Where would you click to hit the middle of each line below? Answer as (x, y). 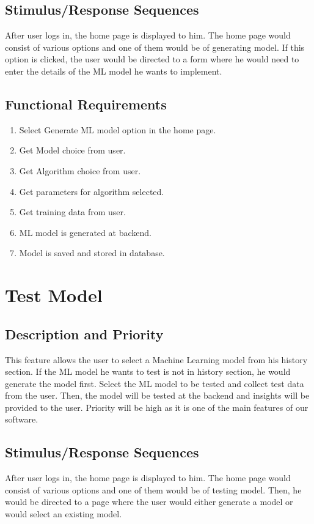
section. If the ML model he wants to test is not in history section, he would (148, 371)
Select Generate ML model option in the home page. (118, 129)
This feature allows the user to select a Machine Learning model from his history (156, 359)
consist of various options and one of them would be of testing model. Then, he (153, 489)
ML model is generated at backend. (85, 232)
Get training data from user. (72, 212)
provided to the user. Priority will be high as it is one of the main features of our (157, 407)
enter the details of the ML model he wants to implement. (114, 71)
